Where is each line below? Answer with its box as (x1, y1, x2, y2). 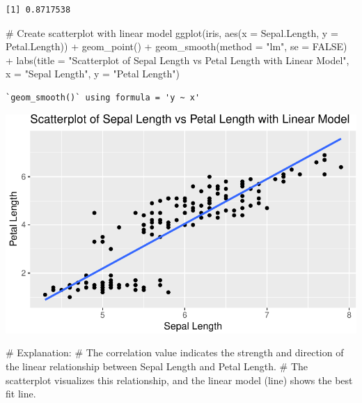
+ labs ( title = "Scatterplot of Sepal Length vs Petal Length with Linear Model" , (6, 52, 349, 67)
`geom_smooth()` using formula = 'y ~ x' (6, 92, 200, 102)
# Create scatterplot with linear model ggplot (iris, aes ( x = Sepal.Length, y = (6, 25, 338, 40)
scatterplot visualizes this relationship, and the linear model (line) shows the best (6, 372, 353, 387)
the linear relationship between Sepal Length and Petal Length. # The (6, 359, 308, 374)
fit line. (6, 386, 36, 401)
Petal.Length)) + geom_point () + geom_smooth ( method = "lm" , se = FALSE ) (6, 39, 347, 54)
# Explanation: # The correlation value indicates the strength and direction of (6, 345, 344, 360)
